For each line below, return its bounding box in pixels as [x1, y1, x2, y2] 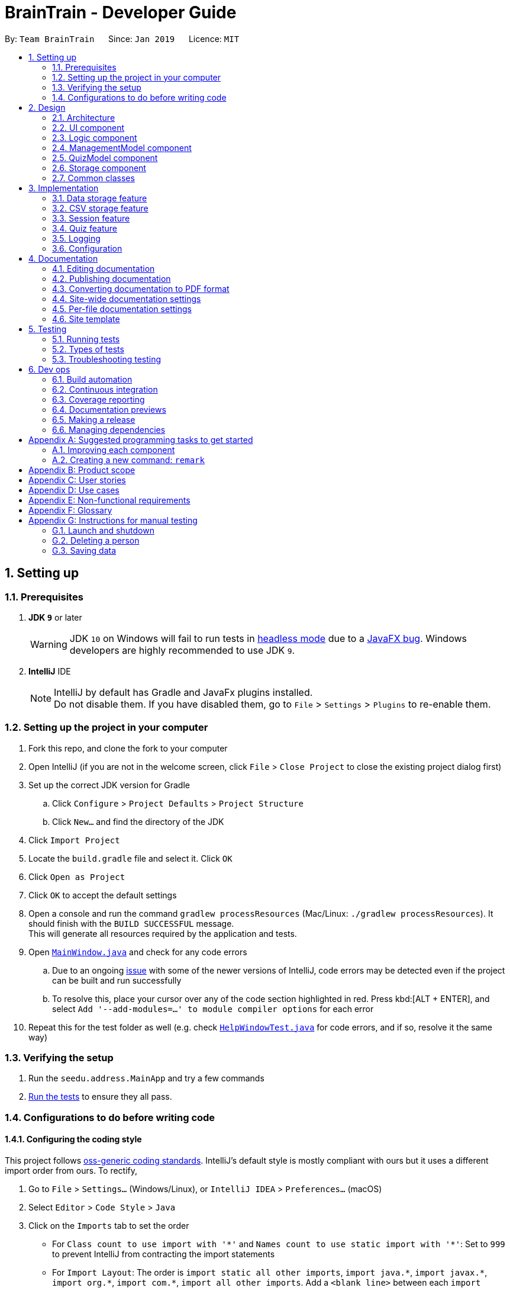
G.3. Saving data [52, 545, 117, 555]
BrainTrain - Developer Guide [5, 2, 237, 23]
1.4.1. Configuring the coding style [5, 1134, 142, 1145]
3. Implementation [28, 182, 99, 193]
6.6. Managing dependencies [52, 424, 166, 435]
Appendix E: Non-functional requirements [28, 494, 191, 505]
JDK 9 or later [28, 612, 82, 622]
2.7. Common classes [52, 172, 135, 183]
